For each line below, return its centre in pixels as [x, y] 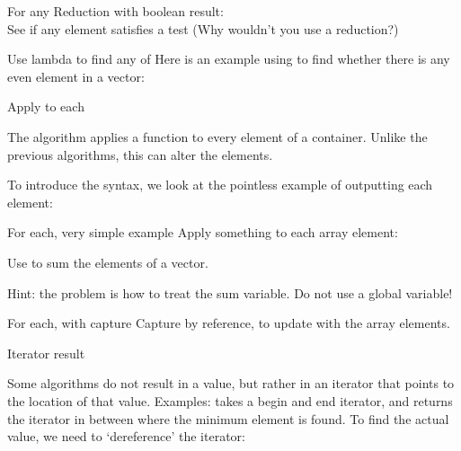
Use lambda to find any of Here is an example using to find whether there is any [229, 59]
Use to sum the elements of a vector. [108, 262]
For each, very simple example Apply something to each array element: [203, 232]
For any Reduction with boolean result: [115, 11]
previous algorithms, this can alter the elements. [140, 154]
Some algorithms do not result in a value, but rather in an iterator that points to [231, 383]
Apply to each [46, 106]
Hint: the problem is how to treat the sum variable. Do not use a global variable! [230, 292]
